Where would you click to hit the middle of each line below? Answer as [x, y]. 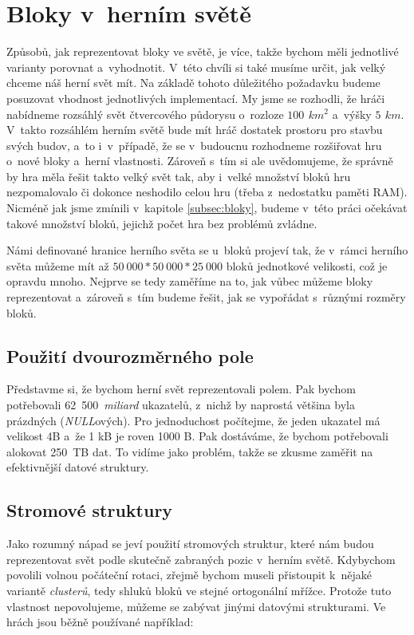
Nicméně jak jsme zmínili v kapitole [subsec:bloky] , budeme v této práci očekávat [207, 208]
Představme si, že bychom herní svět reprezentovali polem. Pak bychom [181, 389]
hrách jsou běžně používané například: [100, 622]
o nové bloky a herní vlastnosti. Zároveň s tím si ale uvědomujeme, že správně [200, 161]
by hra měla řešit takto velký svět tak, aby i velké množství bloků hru [179, 176]
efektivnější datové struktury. [78, 467]
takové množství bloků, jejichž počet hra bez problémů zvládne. [162, 223]
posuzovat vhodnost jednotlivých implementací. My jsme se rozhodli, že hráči [196, 98]
